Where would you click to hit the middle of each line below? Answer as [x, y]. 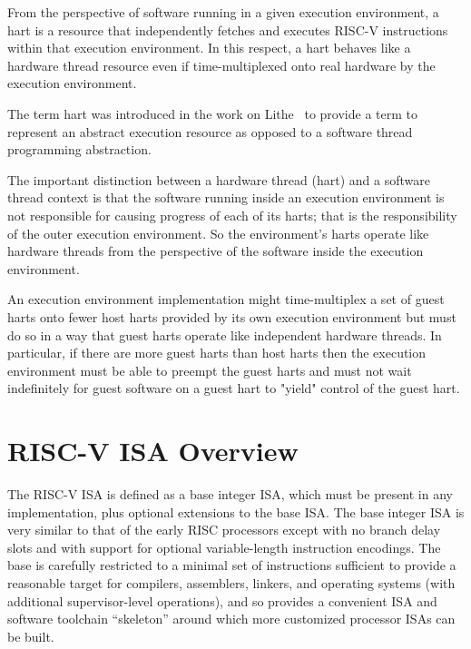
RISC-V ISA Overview [153, 451]
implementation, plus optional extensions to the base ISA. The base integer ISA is [236, 511]
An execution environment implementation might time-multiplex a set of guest [226, 299]
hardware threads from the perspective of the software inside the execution [216, 251]
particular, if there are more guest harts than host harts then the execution [217, 353]
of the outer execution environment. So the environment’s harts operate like [218, 233]
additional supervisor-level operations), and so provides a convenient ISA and [222, 600]
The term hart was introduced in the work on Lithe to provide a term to [212, 113]
